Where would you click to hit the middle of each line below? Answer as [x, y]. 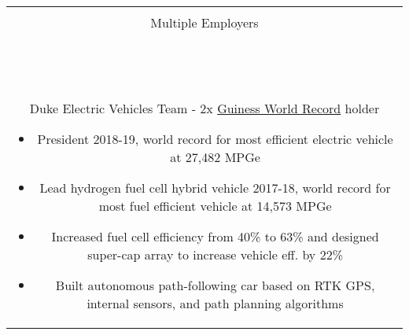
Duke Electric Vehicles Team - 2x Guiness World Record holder [204, 108]
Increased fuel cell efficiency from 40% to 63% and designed [215, 236]
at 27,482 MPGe [215, 157]
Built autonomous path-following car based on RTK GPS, [215, 285]
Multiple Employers [204, 22]
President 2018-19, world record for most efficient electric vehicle [215, 139]
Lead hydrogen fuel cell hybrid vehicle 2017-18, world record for [215, 188]
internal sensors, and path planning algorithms [215, 303]
